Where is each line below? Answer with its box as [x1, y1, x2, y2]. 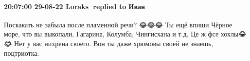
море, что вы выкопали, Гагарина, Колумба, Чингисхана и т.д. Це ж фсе [4, 29, 219, 39]
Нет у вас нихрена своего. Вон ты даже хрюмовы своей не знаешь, [14, 38, 214, 48]
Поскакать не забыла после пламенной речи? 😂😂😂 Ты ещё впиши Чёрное [4, 19, 232, 29]
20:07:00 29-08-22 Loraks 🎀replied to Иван [4, 1, 145, 11]
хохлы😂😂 [220, 29, 247, 39]
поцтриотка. [4, 48, 39, 58]
